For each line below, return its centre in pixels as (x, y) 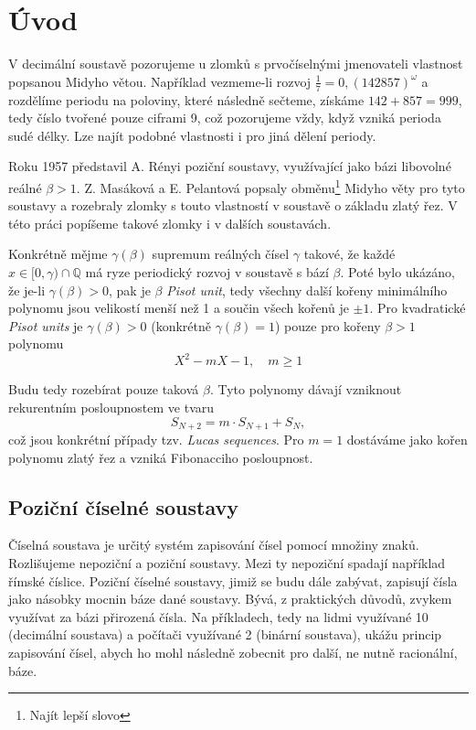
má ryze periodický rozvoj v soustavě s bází (207, 271)
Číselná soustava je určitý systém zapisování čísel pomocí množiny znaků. (214, 545)
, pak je (130, 290)
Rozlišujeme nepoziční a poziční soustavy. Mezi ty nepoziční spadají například (227, 563)
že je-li (27, 290)
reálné (25, 187)
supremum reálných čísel (221, 254)
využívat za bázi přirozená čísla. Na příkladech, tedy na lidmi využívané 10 (218, 616)
